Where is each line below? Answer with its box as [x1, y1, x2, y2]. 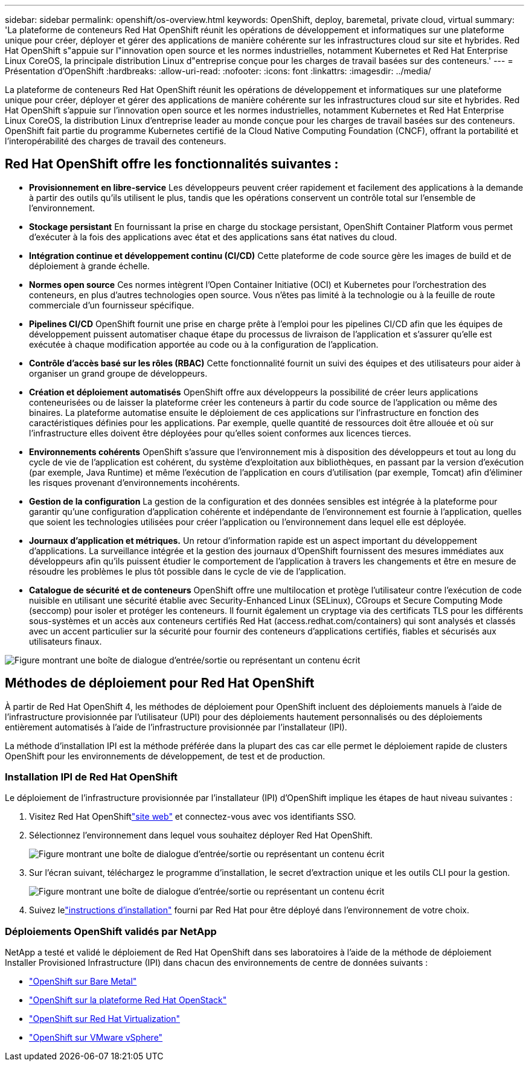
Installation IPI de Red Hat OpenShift [5, 771, 178, 784]
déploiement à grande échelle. [29, 260, 150, 271]
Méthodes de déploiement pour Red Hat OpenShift [5, 675, 315, 691]
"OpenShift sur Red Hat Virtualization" [29, 1013, 181, 1024]
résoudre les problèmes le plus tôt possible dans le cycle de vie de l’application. [29, 566, 347, 576]
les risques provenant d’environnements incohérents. [29, 477, 240, 488]
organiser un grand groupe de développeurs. [29, 368, 208, 378]
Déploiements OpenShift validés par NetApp [5, 925, 217, 937]
